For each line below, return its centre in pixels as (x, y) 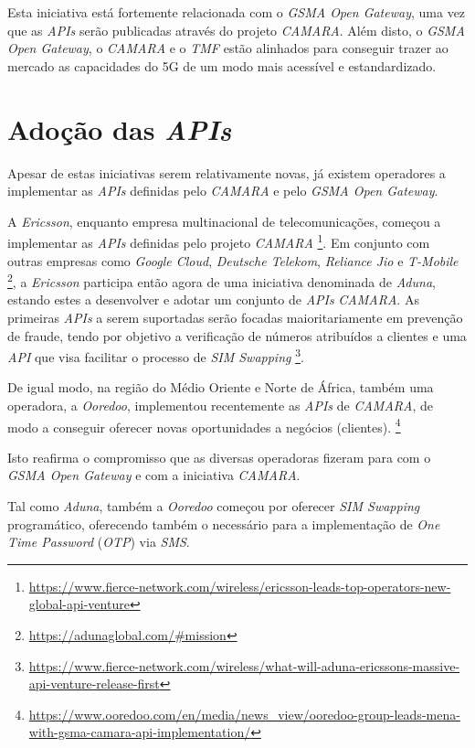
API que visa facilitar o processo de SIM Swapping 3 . (156, 355)
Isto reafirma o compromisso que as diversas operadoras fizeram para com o (219, 457)
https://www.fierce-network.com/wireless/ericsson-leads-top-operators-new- (240, 586)
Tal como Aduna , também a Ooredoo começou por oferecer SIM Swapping (214, 506)
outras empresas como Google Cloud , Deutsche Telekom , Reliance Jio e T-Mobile (233, 260)
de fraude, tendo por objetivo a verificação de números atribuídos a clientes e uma (237, 335)
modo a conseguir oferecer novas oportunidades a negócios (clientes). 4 (204, 425)
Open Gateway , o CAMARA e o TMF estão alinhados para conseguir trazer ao (228, 48)
